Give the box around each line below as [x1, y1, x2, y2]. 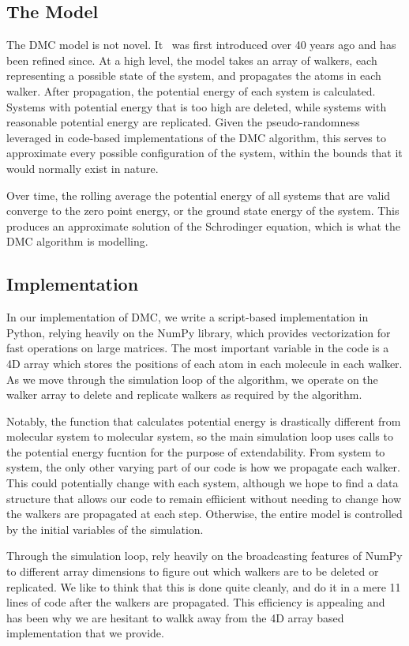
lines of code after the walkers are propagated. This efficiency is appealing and [6, 594, 385, 610]
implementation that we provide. [6, 625, 164, 641]
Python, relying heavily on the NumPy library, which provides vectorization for [6, 324, 391, 340]
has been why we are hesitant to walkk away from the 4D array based [6, 609, 344, 625]
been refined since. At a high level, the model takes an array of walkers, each [6, 51, 377, 68]
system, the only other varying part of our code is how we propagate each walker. [6, 459, 400, 475]
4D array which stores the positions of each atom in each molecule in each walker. [6, 355, 403, 371]
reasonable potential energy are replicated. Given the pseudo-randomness [6, 114, 360, 130]
